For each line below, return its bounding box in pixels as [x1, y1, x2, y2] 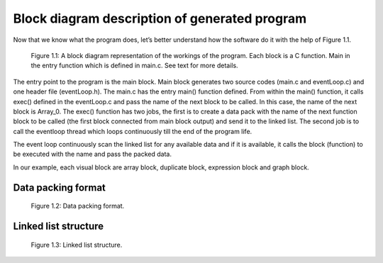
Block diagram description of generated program [13, 11, 307, 26]
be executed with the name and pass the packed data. [13, 150, 172, 159]
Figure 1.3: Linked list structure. [30, 240, 123, 249]
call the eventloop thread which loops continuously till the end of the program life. [13, 127, 252, 135]
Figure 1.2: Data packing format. [30, 202, 125, 211]
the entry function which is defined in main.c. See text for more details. [30, 61, 238, 70]
